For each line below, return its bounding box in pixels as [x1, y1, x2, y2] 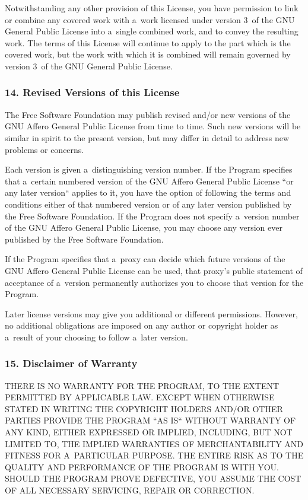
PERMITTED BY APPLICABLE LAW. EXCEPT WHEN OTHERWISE [5, 391, 275, 403]
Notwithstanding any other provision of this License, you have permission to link [5, 2, 299, 14]
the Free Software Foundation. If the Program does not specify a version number [5, 209, 300, 222]
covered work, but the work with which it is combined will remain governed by [5, 48, 291, 60]
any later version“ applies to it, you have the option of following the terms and [5, 186, 291, 199]
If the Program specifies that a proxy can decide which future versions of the [5, 253, 285, 265]
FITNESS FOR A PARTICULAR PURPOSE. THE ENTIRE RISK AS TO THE [5, 449, 304, 461]
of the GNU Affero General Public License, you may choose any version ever [5, 221, 282, 234]
